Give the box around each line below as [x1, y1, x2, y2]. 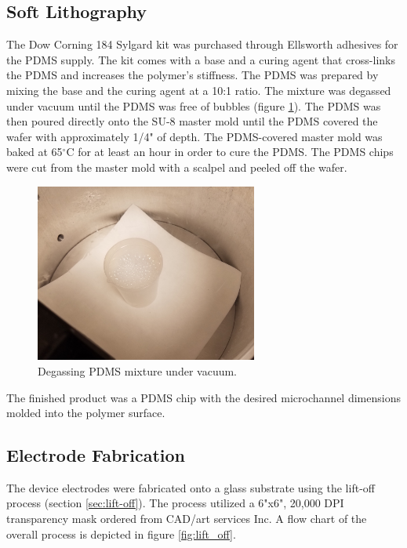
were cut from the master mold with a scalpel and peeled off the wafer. [6, 158, 347, 175]
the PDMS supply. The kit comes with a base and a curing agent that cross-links [6, 51, 395, 67]
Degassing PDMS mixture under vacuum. [38, 362, 238, 379]
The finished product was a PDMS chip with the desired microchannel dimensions [6, 389, 401, 405]
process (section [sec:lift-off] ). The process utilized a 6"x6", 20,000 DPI [6, 495, 344, 511]
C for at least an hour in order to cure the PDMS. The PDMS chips [66, 143, 394, 160]
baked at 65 [6, 143, 63, 160]
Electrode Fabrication [6, 443, 186, 467]
